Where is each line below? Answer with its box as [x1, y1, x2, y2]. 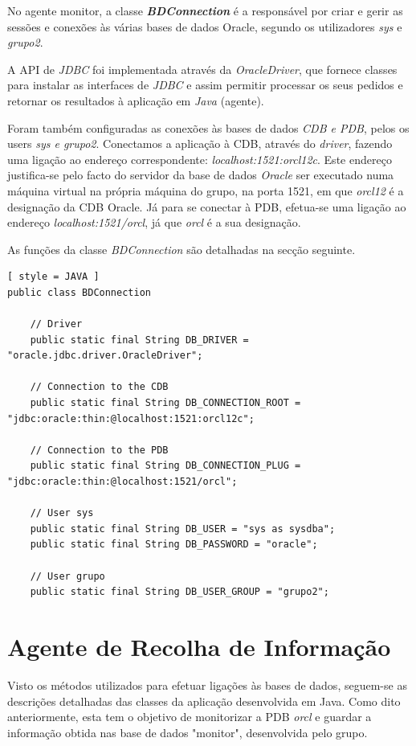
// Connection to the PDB [30, 444, 169, 456]
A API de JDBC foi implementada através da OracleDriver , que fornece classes [7, 60, 398, 77]
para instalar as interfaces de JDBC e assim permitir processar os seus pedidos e [7, 76, 403, 93]
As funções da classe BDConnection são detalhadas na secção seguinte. [7, 240, 356, 257]
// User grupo [30, 570, 105, 582]
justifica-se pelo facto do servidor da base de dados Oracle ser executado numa [7, 166, 394, 183]
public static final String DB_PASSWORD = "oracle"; [30, 539, 318, 551]
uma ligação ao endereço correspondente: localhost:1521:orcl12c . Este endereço [7, 150, 392, 167]
